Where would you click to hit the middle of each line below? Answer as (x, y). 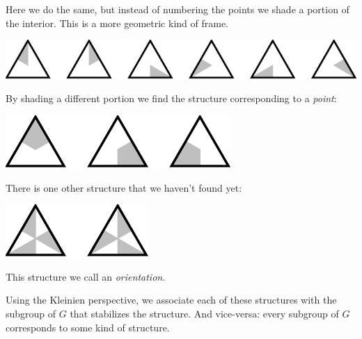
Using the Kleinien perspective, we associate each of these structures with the (171, 300)
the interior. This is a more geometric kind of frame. (117, 23)
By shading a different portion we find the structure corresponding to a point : (171, 98)
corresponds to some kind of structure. (88, 327)
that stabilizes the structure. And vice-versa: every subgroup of (204, 313)
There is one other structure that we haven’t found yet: (124, 187)
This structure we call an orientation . (86, 276)
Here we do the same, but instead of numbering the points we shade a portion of (178, 9)
